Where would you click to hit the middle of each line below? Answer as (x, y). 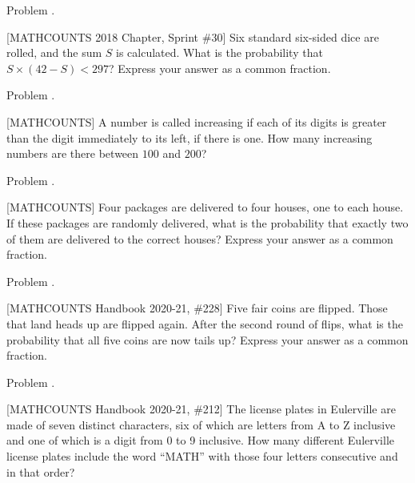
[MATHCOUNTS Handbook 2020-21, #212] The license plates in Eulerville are (201, 409)
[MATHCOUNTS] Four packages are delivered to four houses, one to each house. (205, 207)
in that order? (41, 471)
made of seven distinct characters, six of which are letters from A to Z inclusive (201, 424)
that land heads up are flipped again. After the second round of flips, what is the (205, 323)
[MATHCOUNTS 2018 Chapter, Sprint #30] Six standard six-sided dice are (193, 36)
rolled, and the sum (54, 52)
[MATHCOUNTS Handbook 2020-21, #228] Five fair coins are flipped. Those (197, 308)
